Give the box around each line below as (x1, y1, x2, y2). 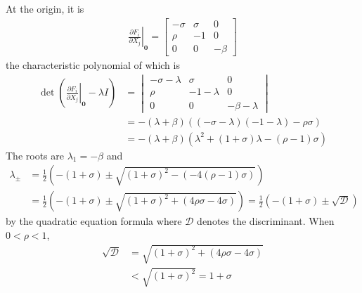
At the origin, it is (6, 1, 84, 15)
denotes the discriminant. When (197, 214, 335, 228)
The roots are (6, 148, 64, 162)
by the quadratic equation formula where (6, 214, 182, 228)
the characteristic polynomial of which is (6, 57, 180, 72)
